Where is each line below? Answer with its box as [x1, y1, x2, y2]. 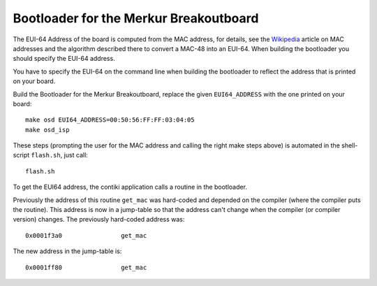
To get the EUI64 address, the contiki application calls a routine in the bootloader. [13, 183, 248, 192]
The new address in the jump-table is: [13, 247, 122, 255]
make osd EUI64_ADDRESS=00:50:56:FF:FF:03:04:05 [25, 116, 195, 124]
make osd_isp [25, 126, 70, 134]
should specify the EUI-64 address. [13, 55, 115, 63]
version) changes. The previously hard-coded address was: [13, 215, 185, 224]
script [13, 151, 30, 159]
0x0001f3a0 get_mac [25, 231, 147, 239]
